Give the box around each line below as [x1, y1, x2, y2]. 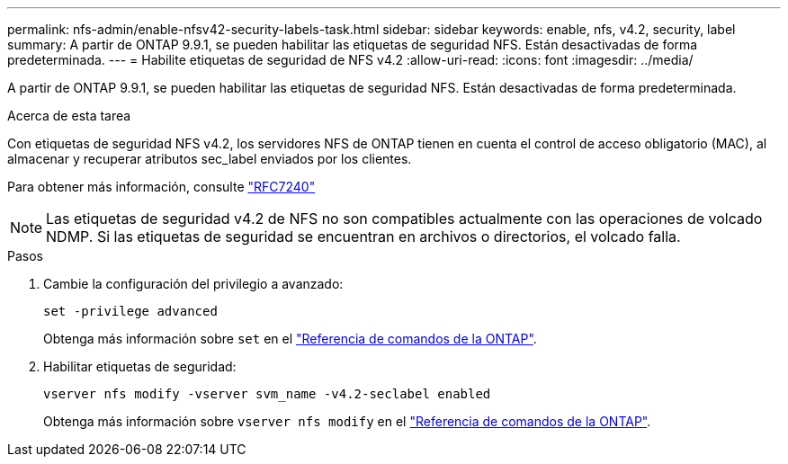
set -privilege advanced [43, 304, 218, 318]
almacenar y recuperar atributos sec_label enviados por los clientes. [7, 151, 412, 166]
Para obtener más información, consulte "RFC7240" [7, 179, 316, 194]
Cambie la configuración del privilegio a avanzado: [43, 276, 344, 291]
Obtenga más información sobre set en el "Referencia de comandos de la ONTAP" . [43, 331, 537, 346]
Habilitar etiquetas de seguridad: [43, 359, 237, 374]
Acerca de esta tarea [7, 108, 131, 123]
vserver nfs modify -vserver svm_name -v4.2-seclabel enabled [43, 387, 491, 401]
